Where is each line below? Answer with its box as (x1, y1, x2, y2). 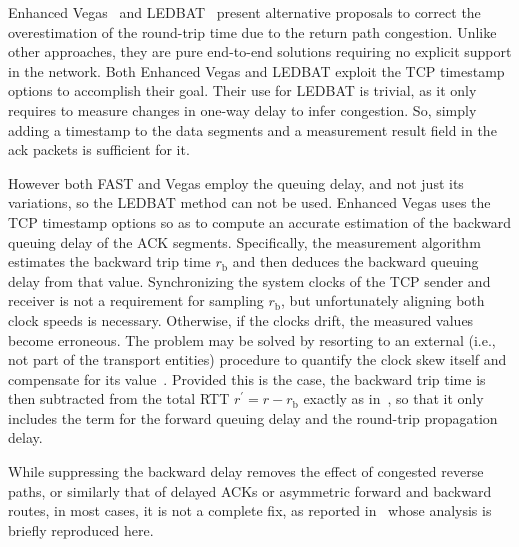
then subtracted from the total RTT (8, 388, 230, 409)
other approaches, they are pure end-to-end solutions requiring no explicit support (8, 41, 512, 62)
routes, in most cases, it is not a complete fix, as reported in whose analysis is (8, 500, 492, 521)
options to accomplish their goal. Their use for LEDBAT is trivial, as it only (8, 80, 477, 101)
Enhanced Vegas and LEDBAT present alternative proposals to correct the (8, 2, 481, 22)
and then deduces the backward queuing (232, 251, 479, 272)
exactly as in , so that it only (303, 388, 484, 409)
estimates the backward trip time (8, 251, 211, 272)
